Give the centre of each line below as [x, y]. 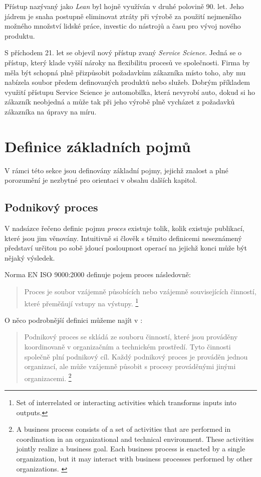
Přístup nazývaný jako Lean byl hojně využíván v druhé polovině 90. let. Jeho [124, 6]
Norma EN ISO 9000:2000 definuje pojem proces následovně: [98, 274]
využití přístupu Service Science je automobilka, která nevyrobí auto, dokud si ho [130, 92]
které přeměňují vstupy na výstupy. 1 [81, 302]
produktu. [20, 35]
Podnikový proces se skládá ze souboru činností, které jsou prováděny [131, 337]
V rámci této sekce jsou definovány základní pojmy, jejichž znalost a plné [116, 170]
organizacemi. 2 [48, 377]
